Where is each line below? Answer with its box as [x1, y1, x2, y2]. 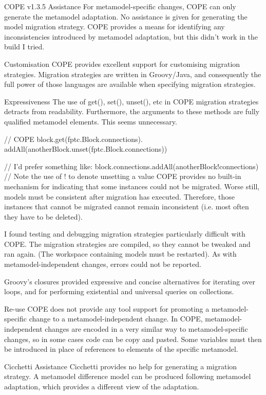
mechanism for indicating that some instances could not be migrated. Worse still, [4, 181, 260, 191]
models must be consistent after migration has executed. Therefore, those [4, 191, 235, 202]
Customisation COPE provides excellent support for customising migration [4, 58, 240, 69]
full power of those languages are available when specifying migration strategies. [4, 79, 256, 89]
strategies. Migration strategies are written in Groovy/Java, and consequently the [4, 68, 261, 79]
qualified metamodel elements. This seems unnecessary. [4, 116, 177, 127]
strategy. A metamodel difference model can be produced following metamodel [4, 371, 251, 382]
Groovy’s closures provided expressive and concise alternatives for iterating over [4, 276, 255, 286]
